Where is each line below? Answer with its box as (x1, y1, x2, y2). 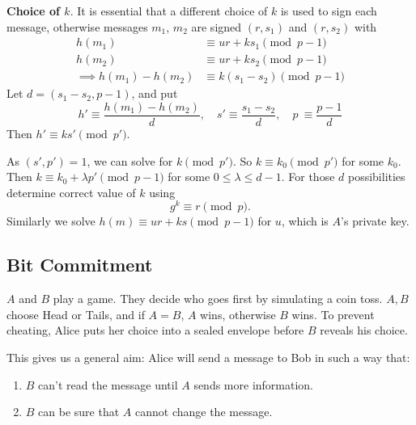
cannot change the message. (134, 403, 273, 420)
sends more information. (193, 376, 314, 393)
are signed (191, 18, 242, 35)
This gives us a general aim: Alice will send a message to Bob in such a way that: (6, 348, 410, 365)
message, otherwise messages (6, 18, 148, 35)
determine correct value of (6, 183, 136, 200)
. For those (281, 168, 335, 185)
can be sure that (38, 403, 120, 420)
